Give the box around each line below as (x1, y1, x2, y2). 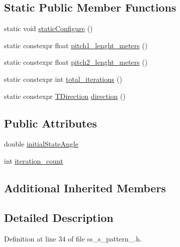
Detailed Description (4, 209, 114, 225)
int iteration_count (4, 155, 63, 166)
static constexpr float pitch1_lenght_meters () (4, 40, 148, 50)
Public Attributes (4, 115, 97, 131)
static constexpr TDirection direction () (4, 90, 126, 101)
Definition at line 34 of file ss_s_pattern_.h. (4, 233, 142, 243)
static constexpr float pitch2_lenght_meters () (4, 57, 148, 67)
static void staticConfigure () (4, 23, 93, 34)
